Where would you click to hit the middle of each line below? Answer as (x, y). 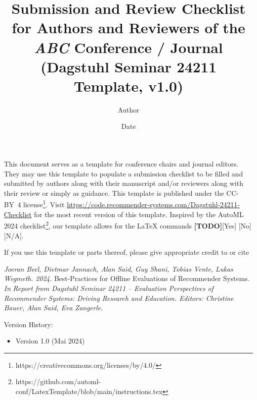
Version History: (29, 324)
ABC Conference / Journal (128, 47)
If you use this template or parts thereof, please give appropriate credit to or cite (127, 252)
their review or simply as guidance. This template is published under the (114, 193)
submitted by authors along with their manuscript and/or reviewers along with (124, 183)
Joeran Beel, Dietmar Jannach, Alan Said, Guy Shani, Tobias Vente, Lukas (119, 268)
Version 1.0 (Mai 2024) (50, 341)
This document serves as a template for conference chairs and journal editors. (121, 164)
